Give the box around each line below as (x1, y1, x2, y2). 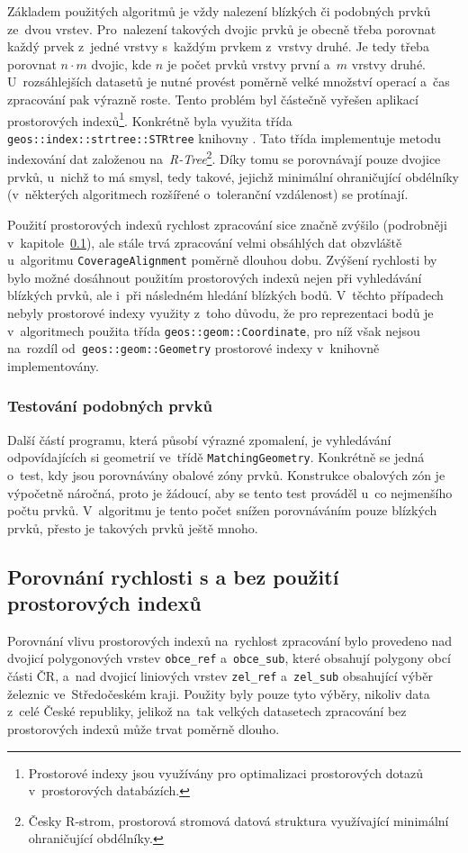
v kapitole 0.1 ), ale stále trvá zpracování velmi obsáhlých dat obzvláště (7, 232, 402, 251)
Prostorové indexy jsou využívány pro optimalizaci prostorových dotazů (28, 763, 423, 782)
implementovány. (7, 356, 99, 375)
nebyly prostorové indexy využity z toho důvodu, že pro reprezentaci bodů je (7, 303, 434, 322)
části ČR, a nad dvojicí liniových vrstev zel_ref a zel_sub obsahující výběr (7, 667, 433, 685)
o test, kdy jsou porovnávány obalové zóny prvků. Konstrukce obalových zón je (7, 465, 445, 484)
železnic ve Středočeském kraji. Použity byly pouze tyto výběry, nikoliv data (7, 684, 430, 703)
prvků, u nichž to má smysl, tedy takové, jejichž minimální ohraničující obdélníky (7, 167, 459, 186)
